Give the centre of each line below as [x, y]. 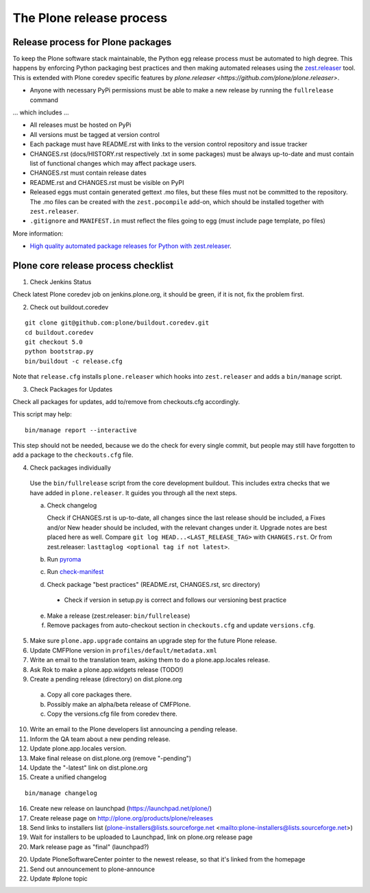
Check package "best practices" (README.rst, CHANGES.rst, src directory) [153, 584]
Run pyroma [64, 559]
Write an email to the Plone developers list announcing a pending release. [134, 729]
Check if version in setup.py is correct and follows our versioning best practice [175, 600]
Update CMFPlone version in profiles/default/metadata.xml [123, 650]
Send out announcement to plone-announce [92, 869]
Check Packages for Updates [71, 389]
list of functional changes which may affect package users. [113, 163]
